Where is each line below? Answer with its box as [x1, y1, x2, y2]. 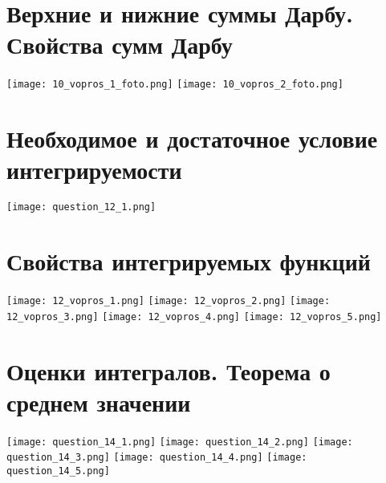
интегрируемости [6, 153, 182, 186]
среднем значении [6, 385, 191, 418]
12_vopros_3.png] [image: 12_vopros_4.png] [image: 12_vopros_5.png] [6, 310, 382, 323]
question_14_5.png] [6, 465, 110, 477]
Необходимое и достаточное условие [6, 122, 378, 155]
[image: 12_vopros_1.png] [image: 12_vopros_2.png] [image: [6, 295, 331, 307]
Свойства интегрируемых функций [6, 245, 371, 278]
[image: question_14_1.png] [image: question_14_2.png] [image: [6, 436, 353, 448]
